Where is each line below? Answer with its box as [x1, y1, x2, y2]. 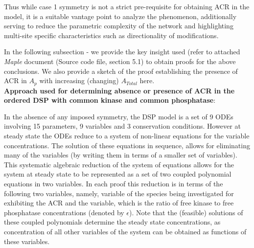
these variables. [4, 236, 50, 246]
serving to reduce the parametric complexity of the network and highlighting [4, 21, 233, 31]
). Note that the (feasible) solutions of [129, 207, 243, 217]
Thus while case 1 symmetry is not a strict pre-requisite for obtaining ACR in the [4, 1, 250, 11]
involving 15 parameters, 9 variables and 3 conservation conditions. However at [4, 121, 241, 131]
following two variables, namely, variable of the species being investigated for [4, 188, 234, 198]
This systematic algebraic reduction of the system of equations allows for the [4, 159, 234, 169]
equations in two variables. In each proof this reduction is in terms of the [4, 178, 223, 188]
